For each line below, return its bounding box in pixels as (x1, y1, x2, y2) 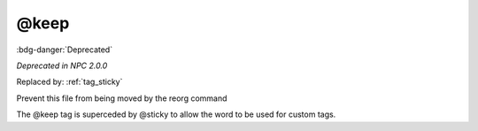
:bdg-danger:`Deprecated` (16, 44, 113, 55)
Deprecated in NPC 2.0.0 (16, 60, 108, 71)
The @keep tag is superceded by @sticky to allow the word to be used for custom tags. (16, 109, 336, 119)
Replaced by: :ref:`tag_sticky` (16, 76, 123, 88)
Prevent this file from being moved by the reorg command (16, 93, 227, 104)
